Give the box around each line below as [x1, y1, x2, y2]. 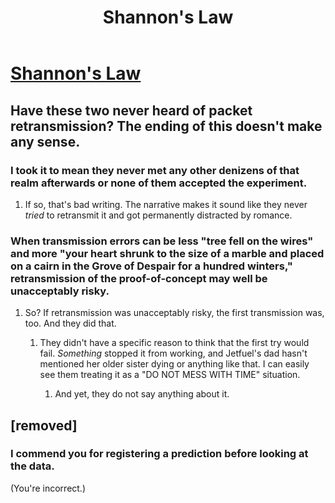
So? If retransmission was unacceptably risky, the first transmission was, [24, 307, 325, 319]
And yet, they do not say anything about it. [54, 388, 230, 400]
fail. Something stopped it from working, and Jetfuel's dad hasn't [39, 347, 308, 360]
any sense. [10, 133, 81, 150]
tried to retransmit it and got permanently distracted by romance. [24, 209, 293, 221]
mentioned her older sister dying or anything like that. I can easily [39, 358, 310, 370]
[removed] [10, 417, 78, 434]
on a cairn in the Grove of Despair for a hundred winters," [10, 259, 293, 273]
